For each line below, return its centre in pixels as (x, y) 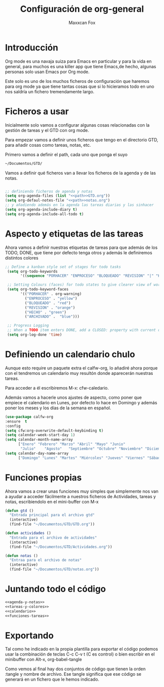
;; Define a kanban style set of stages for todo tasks (63, 267)
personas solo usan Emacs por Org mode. (47, 72)
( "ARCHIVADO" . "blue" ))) (52, 317)
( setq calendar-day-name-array (37, 453)
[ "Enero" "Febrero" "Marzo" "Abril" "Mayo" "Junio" (72, 444)
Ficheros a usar (37, 111)
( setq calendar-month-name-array (39, 440)
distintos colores (22, 258)
